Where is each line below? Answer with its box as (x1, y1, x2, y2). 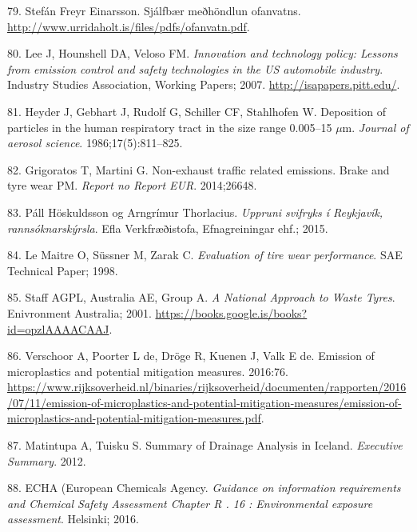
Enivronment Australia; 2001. (7, 304, 152, 321)
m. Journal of (342, 118, 409, 135)
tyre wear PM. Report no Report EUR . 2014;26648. (7, 177, 257, 194)
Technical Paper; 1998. (7, 262, 118, 278)
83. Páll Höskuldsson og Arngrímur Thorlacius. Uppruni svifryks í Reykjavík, (7, 203, 383, 220)
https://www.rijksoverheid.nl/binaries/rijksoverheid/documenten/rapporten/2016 (7, 378, 407, 395)
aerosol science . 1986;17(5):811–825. (7, 134, 183, 151)
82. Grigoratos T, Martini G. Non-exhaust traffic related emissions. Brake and (7, 161, 390, 178)
